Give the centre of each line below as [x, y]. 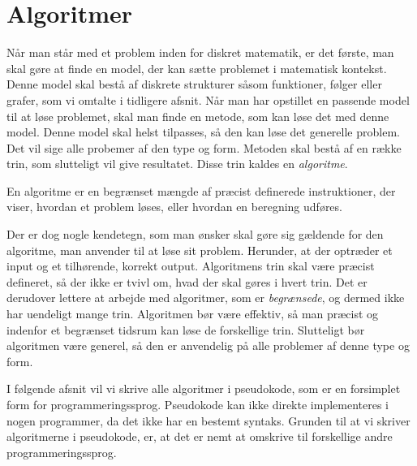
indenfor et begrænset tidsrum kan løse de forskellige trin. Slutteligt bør [186, 329]
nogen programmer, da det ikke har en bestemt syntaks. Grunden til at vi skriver [208, 420]
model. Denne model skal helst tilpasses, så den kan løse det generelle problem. [203, 132]
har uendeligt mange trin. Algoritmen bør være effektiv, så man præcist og [193, 314]
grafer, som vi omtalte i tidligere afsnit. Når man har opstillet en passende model [208, 99]
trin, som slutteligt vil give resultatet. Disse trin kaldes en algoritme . [177, 164]
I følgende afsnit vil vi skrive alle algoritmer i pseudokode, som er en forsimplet [204, 388]
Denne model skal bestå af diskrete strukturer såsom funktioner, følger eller [194, 84]
